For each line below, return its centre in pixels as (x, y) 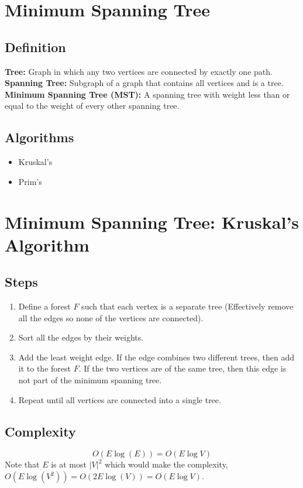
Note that (22, 464)
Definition (35, 47)
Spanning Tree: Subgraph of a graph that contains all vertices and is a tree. (144, 83)
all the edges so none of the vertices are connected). (111, 317)
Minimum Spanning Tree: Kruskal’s (152, 221)
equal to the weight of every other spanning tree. (92, 106)
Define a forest (44, 306)
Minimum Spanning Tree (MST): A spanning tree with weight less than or (147, 94)
